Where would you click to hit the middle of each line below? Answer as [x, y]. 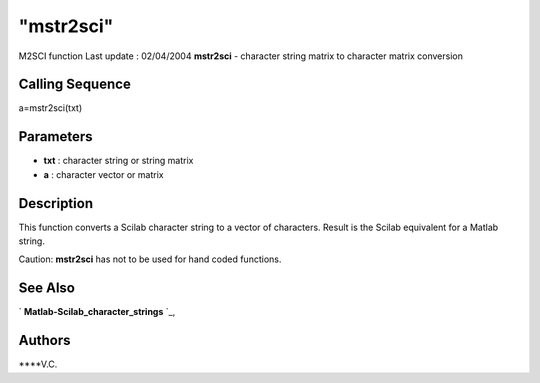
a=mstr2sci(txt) [50, 108]
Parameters [55, 136]
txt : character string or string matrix [118, 161]
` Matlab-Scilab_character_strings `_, [97, 312]
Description [56, 203]
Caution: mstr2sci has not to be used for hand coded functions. [150, 259]
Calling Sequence [75, 84]
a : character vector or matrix [103, 174]
